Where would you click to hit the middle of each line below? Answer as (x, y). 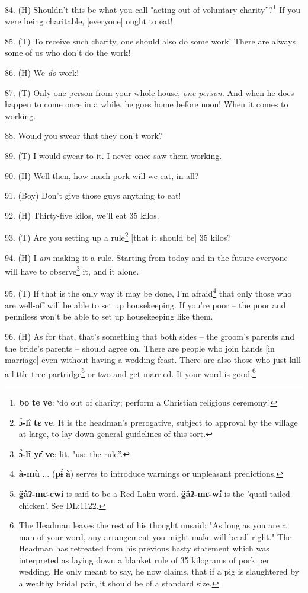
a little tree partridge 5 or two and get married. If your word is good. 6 (130, 372)
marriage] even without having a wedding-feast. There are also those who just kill (153, 360)
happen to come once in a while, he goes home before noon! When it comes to (147, 104)
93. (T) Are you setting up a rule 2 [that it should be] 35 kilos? (118, 237)
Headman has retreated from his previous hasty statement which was (144, 548)
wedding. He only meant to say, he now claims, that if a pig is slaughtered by (159, 571)
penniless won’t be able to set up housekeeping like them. (109, 316)
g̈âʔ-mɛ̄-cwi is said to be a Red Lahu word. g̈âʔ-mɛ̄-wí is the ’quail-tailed (154, 493)
